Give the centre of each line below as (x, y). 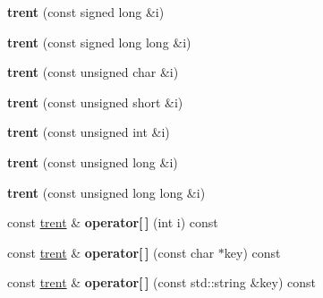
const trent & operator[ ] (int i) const (113, 222)
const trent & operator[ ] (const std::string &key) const (161, 282)
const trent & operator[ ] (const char (111, 252)
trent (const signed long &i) (86, 12)
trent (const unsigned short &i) (95, 102)
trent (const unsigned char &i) (93, 72)
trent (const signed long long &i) (99, 42)
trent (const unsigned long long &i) (106, 192)
